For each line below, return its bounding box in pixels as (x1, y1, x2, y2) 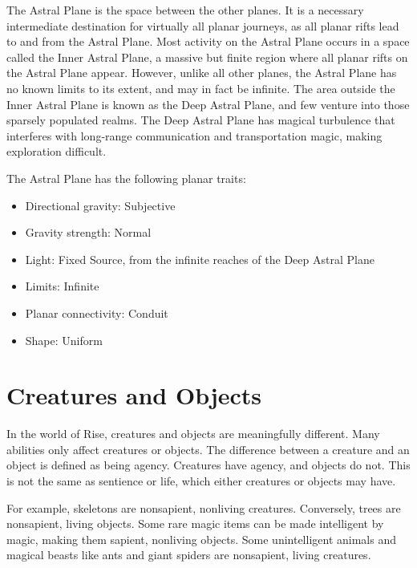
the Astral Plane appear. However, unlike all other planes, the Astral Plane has (6, 64, 397, 81)
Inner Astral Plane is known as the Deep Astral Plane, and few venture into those (6, 95, 410, 112)
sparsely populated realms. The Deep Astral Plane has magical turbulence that (6, 112, 395, 128)
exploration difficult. (6, 143, 107, 160)
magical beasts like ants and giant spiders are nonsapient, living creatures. (6, 546, 371, 563)
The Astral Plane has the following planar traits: (6, 169, 246, 186)
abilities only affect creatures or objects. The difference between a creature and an (6, 440, 410, 457)
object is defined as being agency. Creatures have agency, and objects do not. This (6, 456, 411, 473)
